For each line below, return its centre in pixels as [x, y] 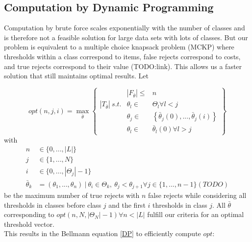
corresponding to [29, 214]
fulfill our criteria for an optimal [196, 214]
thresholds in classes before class [53, 205]
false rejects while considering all [197, 195]
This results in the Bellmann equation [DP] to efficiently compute [102, 233]
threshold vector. [29, 224]
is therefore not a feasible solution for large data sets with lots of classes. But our [126, 37]
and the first [127, 205]
